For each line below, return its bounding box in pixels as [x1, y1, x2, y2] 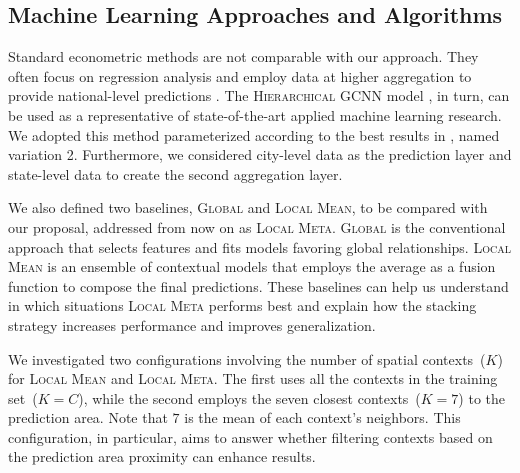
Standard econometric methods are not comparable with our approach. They [8, 46, 479, 67]
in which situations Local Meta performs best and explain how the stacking [8, 295, 477, 316]
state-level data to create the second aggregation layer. [8, 163, 343, 184]
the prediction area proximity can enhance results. [8, 446, 316, 467]
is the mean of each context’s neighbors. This [184, 407, 461, 428]
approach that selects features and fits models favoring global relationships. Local [8, 236, 511, 257]
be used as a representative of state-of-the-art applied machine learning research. [8, 104, 502, 125]
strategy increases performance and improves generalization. [8, 314, 376, 335]
